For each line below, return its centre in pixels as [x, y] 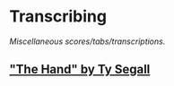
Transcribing [58, 17]
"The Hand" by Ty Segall [80, 69]
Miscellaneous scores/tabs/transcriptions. [87, 41]
